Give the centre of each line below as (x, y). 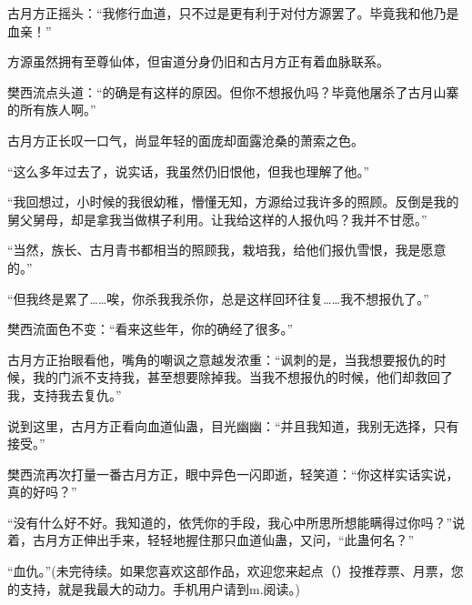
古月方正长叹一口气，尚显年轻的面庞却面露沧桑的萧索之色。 (186, 140)
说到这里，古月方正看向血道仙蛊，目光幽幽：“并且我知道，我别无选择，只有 (233, 425)
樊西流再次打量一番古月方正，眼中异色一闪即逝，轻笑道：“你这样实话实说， (233, 474)
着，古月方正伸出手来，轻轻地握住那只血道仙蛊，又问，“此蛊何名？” (211, 540)
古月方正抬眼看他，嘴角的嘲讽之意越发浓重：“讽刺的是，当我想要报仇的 (221, 359)
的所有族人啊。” (52, 110)
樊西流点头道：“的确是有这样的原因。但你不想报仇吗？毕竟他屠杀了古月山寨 (233, 91)
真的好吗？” (42, 492)
